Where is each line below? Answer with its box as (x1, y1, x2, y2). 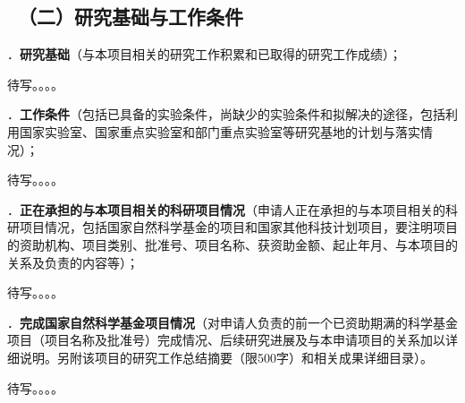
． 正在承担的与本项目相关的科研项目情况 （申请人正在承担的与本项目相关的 (7, 200, 445, 219)
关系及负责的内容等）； (7, 253, 139, 271)
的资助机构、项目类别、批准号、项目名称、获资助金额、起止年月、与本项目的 (7, 235, 458, 253)
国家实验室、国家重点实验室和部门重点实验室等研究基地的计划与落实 (19, 122, 420, 141)
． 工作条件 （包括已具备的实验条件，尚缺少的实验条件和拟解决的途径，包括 (7, 105, 445, 124)
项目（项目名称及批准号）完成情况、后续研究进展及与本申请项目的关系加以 (7, 330, 445, 349)
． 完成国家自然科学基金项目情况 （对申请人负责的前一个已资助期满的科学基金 (7, 313, 458, 331)
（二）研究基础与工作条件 (18, 3, 244, 30)
